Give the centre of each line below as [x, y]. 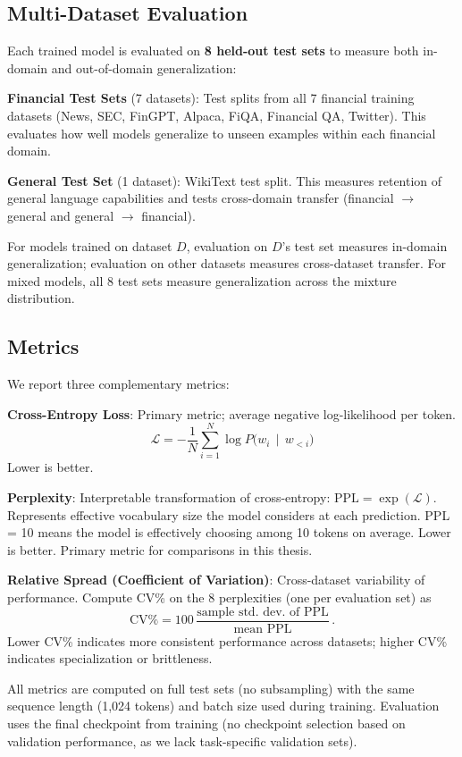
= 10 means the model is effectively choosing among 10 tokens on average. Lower [229, 532]
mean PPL [263, 629]
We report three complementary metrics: [118, 384]
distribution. [41, 298]
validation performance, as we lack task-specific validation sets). [182, 740]
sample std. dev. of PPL [263, 612]
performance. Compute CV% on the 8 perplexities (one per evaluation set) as [219, 597]
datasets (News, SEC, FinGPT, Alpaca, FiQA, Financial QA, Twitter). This [217, 115]
